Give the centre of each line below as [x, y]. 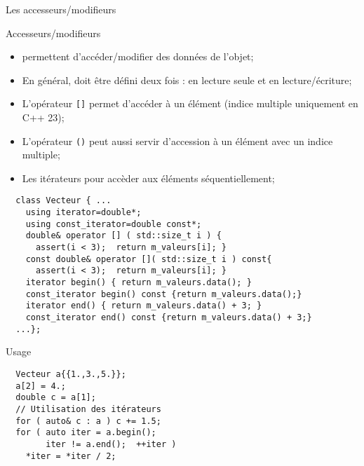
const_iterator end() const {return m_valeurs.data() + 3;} [169, 318]
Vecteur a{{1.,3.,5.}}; [71, 374]
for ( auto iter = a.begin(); [86, 433]
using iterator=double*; [83, 213]
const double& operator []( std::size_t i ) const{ [149, 259]
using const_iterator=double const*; [114, 224]
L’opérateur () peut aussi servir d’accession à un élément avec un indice [177, 141]
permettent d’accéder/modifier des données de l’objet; [138, 56]
